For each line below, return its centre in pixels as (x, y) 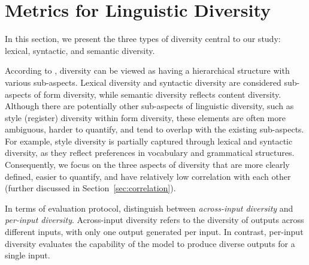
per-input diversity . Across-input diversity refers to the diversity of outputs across (154, 220)
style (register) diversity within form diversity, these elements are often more (145, 117)
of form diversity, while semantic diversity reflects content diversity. (157, 94)
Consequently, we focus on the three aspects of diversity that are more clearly (147, 165)
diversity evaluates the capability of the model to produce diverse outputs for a (150, 243)
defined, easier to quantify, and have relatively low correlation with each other (148, 176)
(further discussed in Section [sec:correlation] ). (90, 188)
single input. (28, 255)
